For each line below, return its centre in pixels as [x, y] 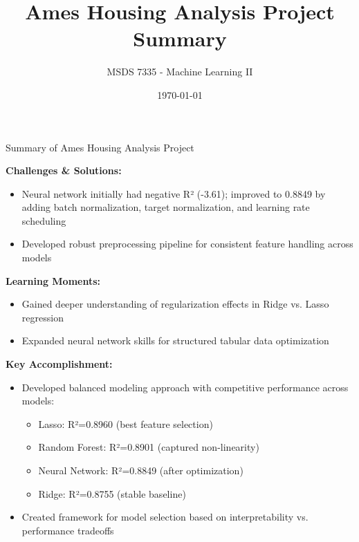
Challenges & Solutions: [64, 170]
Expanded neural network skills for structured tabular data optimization [175, 340]
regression [43, 317]
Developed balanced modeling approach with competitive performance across [185, 387]
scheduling [44, 220]
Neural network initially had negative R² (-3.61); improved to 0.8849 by [174, 193]
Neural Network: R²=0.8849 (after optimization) [141, 470]
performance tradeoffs [68, 530]
